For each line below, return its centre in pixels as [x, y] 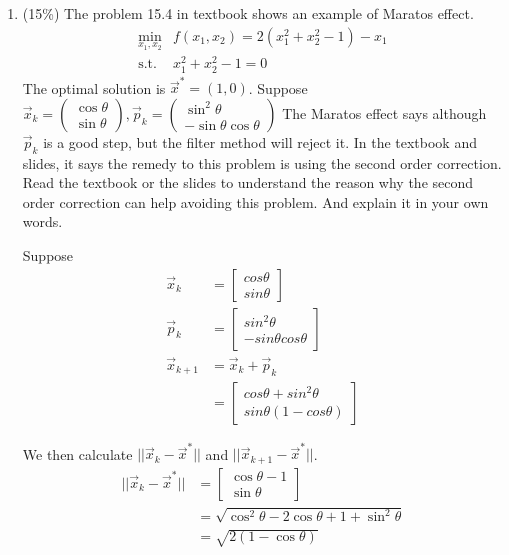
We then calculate [77, 453]
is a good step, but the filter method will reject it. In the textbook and [260, 141]
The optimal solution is [94, 87]
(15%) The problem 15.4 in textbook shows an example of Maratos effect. [248, 13]
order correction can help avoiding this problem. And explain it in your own [255, 201]
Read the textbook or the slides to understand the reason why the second [248, 182]
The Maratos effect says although [384, 112]
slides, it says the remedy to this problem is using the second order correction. [262, 162]
